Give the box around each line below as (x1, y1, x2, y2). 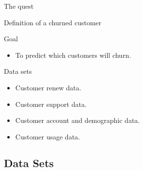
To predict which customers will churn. (15, 50, 131, 60)
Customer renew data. (15, 82, 81, 92)
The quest (4, 1, 34, 11)
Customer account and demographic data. (15, 115, 140, 125)
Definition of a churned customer (4, 17, 102, 27)
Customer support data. (15, 99, 87, 109)
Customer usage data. (15, 131, 80, 141)
